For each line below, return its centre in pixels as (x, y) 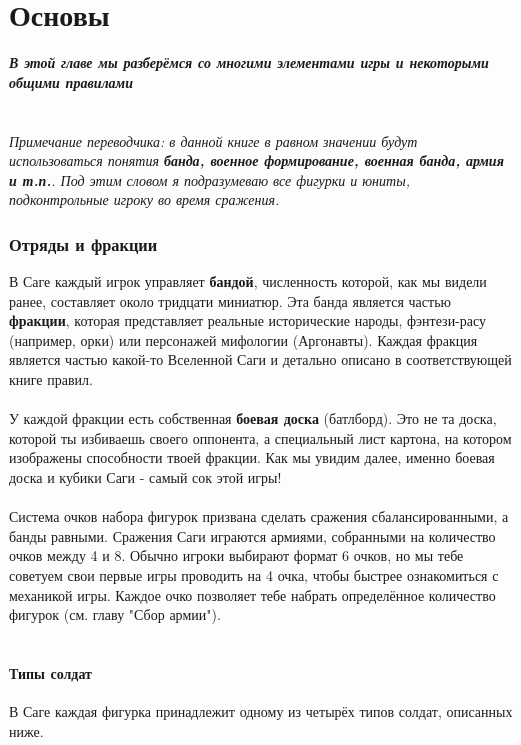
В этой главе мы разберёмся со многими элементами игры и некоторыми (249, 62)
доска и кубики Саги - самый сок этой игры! (145, 477)
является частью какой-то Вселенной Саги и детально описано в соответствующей (260, 359)
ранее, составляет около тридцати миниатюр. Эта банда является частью (230, 300)
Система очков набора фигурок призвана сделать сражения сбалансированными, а (259, 516)
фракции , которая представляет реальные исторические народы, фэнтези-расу (248, 320)
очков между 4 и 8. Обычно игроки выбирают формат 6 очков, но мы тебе (236, 555)
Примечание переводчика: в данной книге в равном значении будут (213, 140)
